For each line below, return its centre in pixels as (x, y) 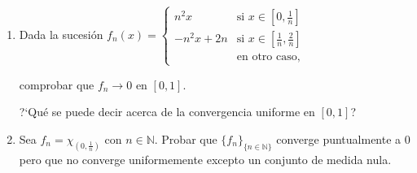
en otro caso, (268, 57)
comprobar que (57, 84)
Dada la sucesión (61, 34)
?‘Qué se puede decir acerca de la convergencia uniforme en (167, 112)
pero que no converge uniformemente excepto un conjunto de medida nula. (205, 159)
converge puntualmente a (339, 138)
